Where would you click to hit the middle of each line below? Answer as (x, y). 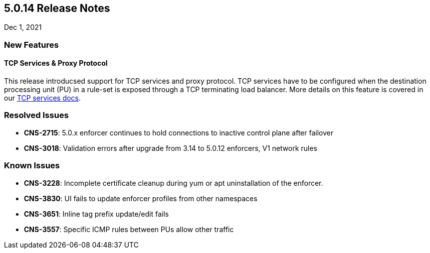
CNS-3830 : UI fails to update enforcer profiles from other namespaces (141, 198)
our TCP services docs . (42, 98)
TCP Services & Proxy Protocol (56, 63)
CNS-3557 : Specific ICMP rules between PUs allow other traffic (129, 229)
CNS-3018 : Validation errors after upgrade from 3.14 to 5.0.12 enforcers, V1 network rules (171, 148)
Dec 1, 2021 (23, 27)
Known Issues (32, 166)
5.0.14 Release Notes (57, 8)
